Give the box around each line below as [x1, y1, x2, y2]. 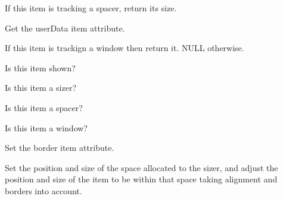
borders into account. [5, 184, 82, 197]
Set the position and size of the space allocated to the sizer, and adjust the [5, 161, 278, 173]
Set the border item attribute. [5, 141, 114, 154]
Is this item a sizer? [5, 81, 77, 94]
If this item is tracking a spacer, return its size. [5, 2, 177, 14]
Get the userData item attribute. [5, 21, 125, 34]
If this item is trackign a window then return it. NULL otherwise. [5, 42, 244, 54]
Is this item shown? [5, 61, 76, 74]
